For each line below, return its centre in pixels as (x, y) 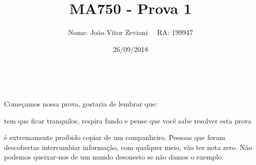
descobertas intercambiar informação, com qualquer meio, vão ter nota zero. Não (128, 147)
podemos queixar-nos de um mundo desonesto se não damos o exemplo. (114, 157)
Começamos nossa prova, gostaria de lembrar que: (81, 103)
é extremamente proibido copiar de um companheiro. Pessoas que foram (115, 137)
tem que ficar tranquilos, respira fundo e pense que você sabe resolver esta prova (128, 120)
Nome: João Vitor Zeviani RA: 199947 (131, 32)
